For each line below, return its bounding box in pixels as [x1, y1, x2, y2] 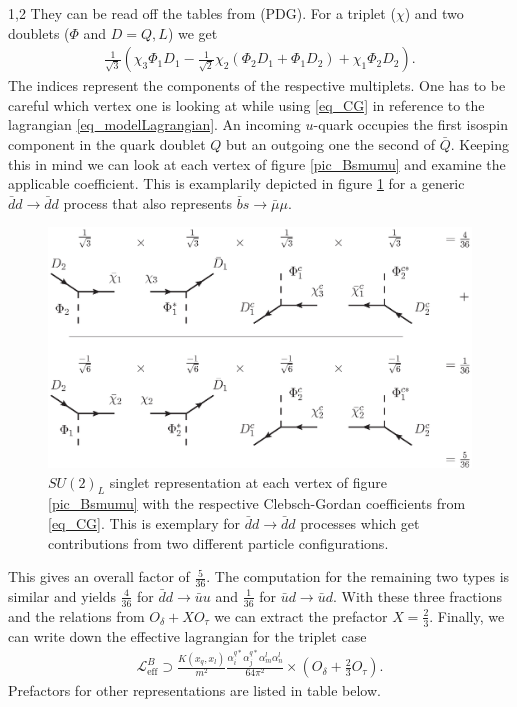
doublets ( [8, 22, 70, 43]
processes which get [300, 512, 420, 533]
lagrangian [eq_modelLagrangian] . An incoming [8, 114, 301, 135]
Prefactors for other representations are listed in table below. [8, 680, 381, 701]
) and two [404, 3, 464, 23]
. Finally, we [429, 605, 505, 626]
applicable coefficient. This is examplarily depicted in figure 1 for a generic [8, 173, 465, 194]
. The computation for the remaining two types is [206, 566, 510, 587]
